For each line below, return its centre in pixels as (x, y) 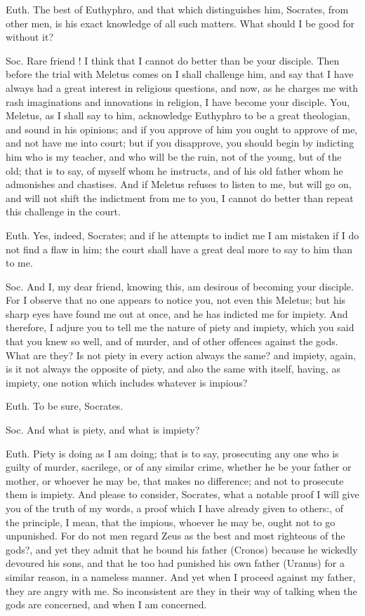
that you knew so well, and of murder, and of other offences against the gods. (172, 341)
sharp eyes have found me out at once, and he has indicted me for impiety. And (177, 313)
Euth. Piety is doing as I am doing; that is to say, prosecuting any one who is (172, 453)
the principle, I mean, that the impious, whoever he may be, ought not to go (171, 522)
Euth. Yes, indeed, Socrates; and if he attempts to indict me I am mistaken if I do (182, 235)
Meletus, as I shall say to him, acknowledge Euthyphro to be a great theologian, (178, 115)
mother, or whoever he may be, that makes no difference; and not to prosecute (175, 480)
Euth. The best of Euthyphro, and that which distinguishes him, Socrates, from (177, 9)
